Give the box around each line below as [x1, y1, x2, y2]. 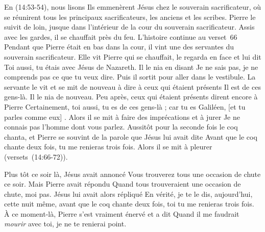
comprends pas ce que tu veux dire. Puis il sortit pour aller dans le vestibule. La [4, 71, 256, 82]
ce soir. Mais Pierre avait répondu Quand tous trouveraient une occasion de [4, 178, 241, 189]
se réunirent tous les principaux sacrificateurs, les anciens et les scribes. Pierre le [4, 11, 256, 22]
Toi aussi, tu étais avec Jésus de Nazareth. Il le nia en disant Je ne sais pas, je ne [4, 61, 258, 72]
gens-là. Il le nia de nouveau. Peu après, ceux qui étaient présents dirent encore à [4, 91, 258, 102]
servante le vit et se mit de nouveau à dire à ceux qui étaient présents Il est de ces [4, 81, 261, 92]
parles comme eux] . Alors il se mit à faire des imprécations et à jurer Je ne [4, 111, 240, 122]
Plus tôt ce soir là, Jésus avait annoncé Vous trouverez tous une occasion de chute [4, 168, 261, 179]
